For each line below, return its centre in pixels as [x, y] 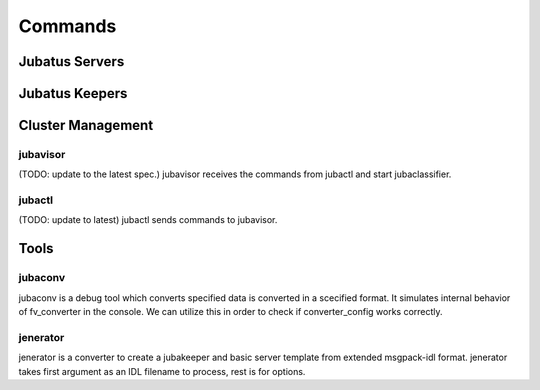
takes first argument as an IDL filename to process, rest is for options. [162, 371]
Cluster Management [86, 125]
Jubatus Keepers [73, 93]
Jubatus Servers [71, 61]
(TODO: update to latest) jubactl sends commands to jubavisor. [148, 220]
